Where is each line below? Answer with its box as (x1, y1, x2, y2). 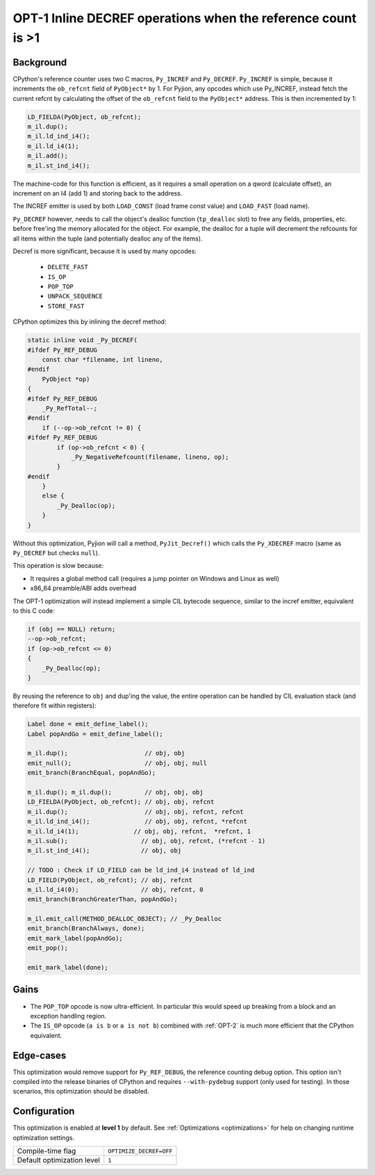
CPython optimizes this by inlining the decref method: (12, 317, 167, 326)
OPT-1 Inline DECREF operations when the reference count (12, 10, 357, 26)
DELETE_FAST (47, 263, 88, 271)
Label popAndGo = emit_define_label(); (27, 730, 163, 737)
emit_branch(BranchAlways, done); (27, 925, 145, 932)
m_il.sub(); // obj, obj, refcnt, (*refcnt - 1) (27, 837, 266, 845)
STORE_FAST (47, 302, 85, 310)
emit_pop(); (27, 944, 69, 952)
